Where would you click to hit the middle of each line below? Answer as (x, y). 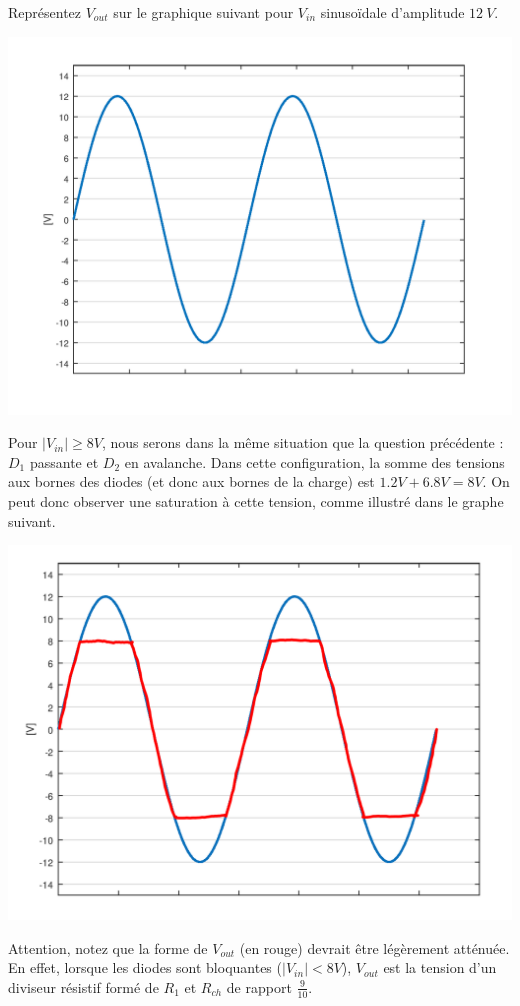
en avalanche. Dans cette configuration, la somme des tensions (314, 461)
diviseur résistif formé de (83, 986)
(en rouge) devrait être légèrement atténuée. (374, 947)
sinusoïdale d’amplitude (392, 12)
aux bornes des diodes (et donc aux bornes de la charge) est (191, 481)
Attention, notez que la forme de (108, 947)
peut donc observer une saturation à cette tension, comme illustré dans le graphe (256, 500)
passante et (64, 461)
